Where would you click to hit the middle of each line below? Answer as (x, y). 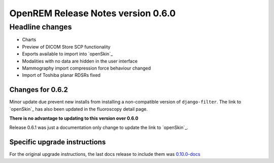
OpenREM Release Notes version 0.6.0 (93, 13)
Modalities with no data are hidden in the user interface (80, 61)
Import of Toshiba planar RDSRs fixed (61, 75)
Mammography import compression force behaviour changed (87, 68)
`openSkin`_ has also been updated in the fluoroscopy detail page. (79, 109)
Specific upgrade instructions (58, 142)
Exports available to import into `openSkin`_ (67, 54)
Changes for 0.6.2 (39, 90)
